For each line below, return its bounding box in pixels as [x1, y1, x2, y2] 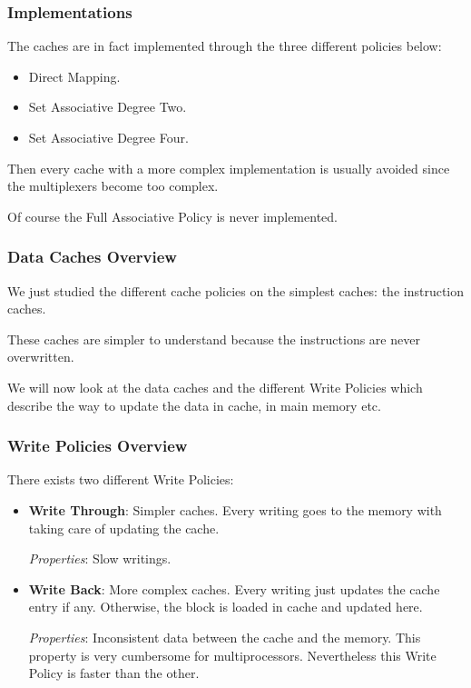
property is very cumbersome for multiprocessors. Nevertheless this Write [28, 645, 437, 664]
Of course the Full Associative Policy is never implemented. [7, 206, 338, 225]
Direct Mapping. [28, 66, 121, 85]
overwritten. [7, 347, 74, 366]
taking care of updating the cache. [28, 518, 220, 537]
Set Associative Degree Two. [28, 97, 187, 116]
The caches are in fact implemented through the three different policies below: [7, 36, 442, 55]
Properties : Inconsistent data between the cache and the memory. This [28, 627, 421, 646]
